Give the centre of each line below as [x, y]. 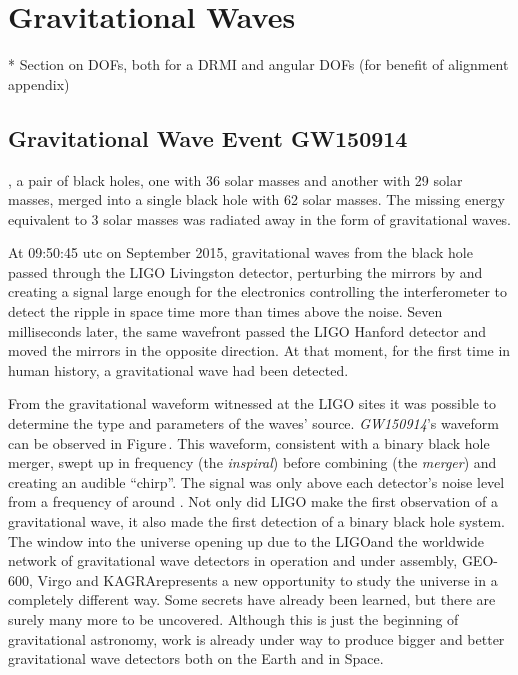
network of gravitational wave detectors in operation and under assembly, [233, 560]
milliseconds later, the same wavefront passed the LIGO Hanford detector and [247, 330]
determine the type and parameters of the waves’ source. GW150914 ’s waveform [253, 423]
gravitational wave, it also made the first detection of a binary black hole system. [257, 521]
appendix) [39, 83]
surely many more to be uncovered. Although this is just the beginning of [233, 618]
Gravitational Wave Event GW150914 [208, 137]
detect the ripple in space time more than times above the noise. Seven [225, 311]
